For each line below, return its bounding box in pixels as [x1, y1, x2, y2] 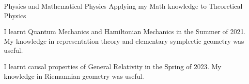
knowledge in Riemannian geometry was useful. [4, 71, 144, 81]
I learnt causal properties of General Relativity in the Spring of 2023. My [4, 61, 221, 71]
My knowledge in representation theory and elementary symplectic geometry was [4, 36, 244, 46]
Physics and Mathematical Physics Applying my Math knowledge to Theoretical [4, 1, 243, 11]
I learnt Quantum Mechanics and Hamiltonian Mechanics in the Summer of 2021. [4, 26, 246, 36]
